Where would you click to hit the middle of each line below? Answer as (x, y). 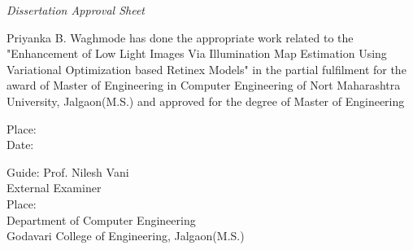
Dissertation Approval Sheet (76, 10)
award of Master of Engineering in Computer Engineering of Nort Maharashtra (204, 85)
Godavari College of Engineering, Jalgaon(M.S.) (126, 236)
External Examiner (54, 188)
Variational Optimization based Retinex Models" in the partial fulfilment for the (206, 69)
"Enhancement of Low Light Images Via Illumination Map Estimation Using (197, 53)
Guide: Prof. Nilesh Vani (68, 171)
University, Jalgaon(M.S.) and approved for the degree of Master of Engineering (206, 101)
